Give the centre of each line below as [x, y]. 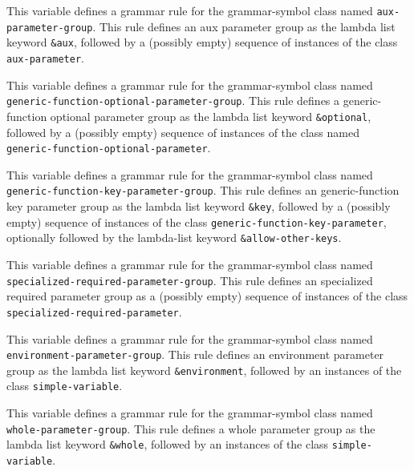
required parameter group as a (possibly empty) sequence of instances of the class [207, 296]
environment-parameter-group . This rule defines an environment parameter [195, 354]
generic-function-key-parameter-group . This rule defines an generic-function [203, 190]
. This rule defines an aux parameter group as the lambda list [244, 26]
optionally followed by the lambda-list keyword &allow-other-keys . [174, 238]
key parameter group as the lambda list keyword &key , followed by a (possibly [199, 206]
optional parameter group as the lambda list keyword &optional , [211, 116]
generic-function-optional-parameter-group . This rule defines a [173, 101]
